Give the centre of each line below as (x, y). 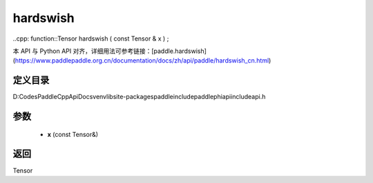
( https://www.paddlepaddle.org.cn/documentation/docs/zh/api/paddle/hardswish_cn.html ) (142, 61)
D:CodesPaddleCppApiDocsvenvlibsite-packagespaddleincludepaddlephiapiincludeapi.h (139, 97)
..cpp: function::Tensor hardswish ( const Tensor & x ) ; (91, 39)
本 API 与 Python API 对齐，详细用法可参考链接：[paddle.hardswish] (110, 51)
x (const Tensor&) (73, 134)
